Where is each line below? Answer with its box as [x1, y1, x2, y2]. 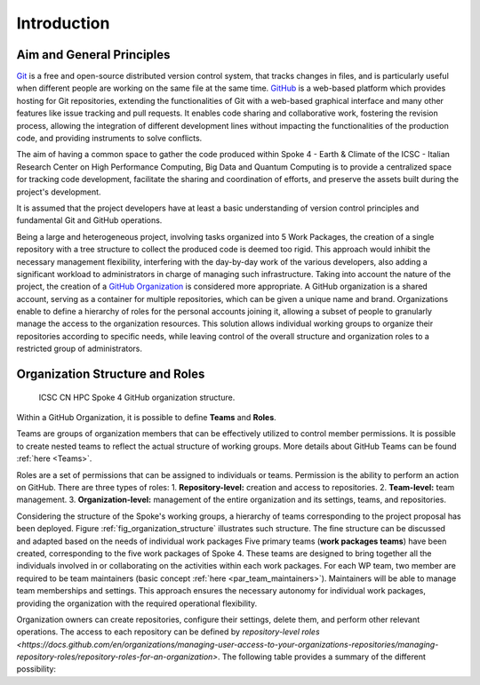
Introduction [16, 13, 110, 33]
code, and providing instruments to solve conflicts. [16, 133, 203, 144]
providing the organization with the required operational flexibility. [16, 598, 258, 609]
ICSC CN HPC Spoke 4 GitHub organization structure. [38, 392, 236, 402]
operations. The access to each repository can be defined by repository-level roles [16, 626, 320, 637]
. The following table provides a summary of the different [218, 651, 427, 662]
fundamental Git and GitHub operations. [16, 215, 163, 226]
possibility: [16, 664, 57, 674]
